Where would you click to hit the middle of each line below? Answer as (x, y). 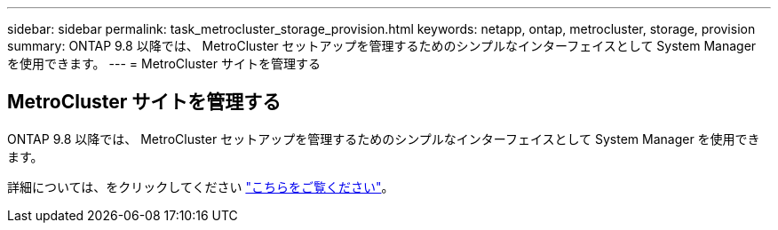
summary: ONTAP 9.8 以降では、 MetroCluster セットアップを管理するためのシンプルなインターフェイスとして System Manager (382, 46)
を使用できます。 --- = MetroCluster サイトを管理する (164, 63)
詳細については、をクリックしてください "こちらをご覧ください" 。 (201, 186)
